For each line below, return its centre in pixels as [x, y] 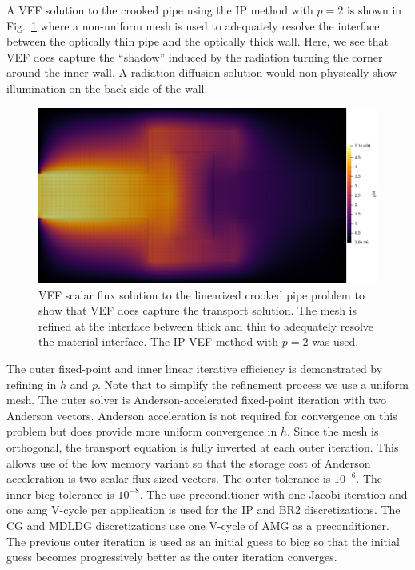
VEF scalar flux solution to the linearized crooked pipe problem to [202, 294]
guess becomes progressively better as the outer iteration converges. [172, 557]
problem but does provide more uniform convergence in [142, 431]
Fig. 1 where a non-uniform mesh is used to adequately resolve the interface [193, 25]
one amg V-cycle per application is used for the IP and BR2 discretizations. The [204, 510]
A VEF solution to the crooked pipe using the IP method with [160, 10]
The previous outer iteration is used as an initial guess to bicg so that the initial [203, 541]
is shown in [374, 10]
